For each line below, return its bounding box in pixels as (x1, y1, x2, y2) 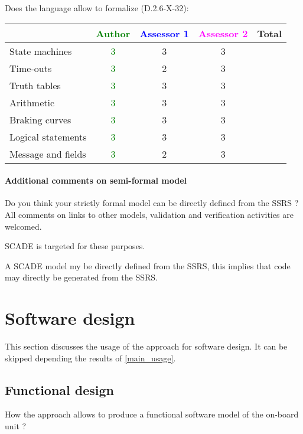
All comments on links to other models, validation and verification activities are (5, 208, 294, 220)
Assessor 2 (198, 26, 248, 40)
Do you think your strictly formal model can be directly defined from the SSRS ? (5, 197, 299, 209)
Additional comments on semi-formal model (5, 174, 187, 187)
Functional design (5, 380, 115, 399)
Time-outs (9, 61, 52, 75)
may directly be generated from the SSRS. (5, 271, 158, 283)
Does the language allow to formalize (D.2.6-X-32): (5, 2, 189, 14)
